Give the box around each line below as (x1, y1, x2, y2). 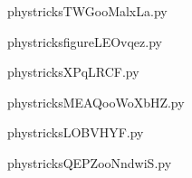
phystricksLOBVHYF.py (7, 123, 144, 142)
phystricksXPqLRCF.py (7, 62, 139, 81)
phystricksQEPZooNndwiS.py (7, 153, 172, 172)
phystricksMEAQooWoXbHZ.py (7, 92, 185, 111)
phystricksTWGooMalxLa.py (7, 2, 168, 20)
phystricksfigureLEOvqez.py (7, 32, 162, 51)
